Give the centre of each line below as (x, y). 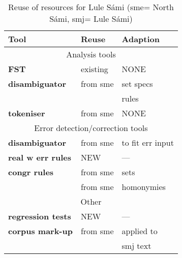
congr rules (31, 172)
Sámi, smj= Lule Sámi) (91, 19)
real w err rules (40, 157)
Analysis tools (91, 54)
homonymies (144, 187)
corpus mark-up (40, 231)
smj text (136, 246)
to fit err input (148, 142)
